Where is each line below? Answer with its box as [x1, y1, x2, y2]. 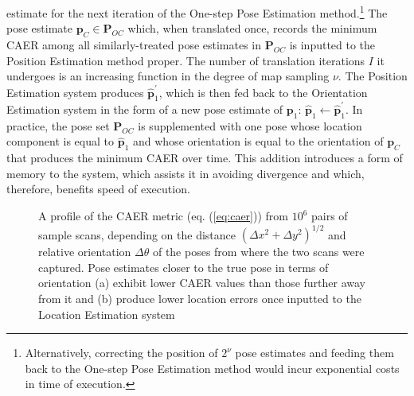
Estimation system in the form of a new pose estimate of [6, 101, 283, 118]
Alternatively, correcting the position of [25, 344, 218, 361]
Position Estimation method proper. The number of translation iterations [6, 52, 365, 68]
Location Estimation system [38, 305, 175, 322]
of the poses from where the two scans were [152, 243, 365, 260]
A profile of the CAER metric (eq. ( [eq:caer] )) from [38, 208, 289, 224]
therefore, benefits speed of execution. [6, 181, 190, 197]
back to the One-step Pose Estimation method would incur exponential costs [25, 359, 400, 376]
